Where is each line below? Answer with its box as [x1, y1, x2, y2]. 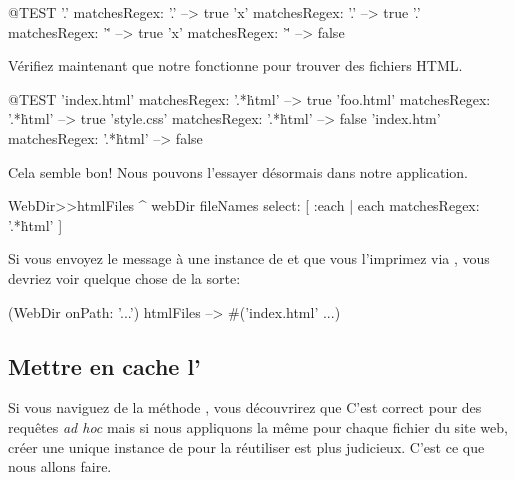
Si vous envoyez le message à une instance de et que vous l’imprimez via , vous [8, 248, 490, 269]
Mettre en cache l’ [8, 350, 201, 381]
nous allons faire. [8, 456, 112, 477]
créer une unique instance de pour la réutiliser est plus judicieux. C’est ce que [8, 436, 485, 457]
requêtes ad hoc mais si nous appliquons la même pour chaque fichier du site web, [8, 416, 508, 437]
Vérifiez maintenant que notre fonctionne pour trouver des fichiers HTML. [8, 55, 463, 76]
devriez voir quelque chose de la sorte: [8, 267, 241, 288]
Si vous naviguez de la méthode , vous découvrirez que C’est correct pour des [8, 397, 482, 418]
